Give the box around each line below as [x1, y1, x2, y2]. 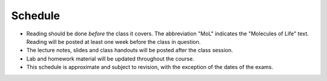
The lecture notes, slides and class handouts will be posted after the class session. [26, 47, 233, 54]
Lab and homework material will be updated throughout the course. [26, 55, 194, 62]
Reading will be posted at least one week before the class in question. [26, 38, 201, 45]
